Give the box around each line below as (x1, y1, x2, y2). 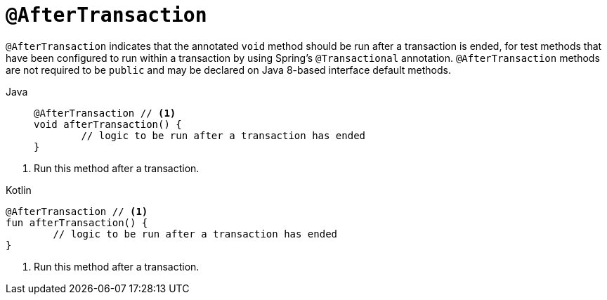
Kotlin (6, 183, 32, 196)
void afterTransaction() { (34, 118, 182, 130)
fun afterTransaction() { (6, 216, 148, 228)
